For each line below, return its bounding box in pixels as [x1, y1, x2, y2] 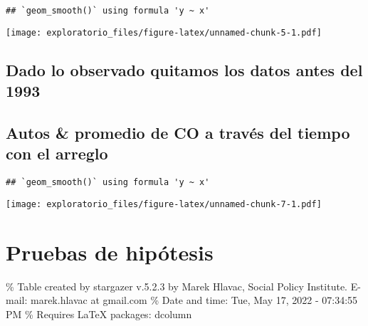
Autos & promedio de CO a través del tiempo [6, 121, 350, 143]
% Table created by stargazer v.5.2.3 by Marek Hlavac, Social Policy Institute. [6, 278, 347, 293]
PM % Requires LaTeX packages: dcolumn [6, 306, 192, 321]
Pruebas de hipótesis [6, 237, 214, 266]
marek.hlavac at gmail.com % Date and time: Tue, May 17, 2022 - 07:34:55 [30, 293, 358, 307]
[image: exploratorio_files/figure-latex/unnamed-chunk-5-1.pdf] [6, 27, 322, 38]
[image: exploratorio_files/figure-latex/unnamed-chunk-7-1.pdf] [6, 199, 322, 209]
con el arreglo [6, 142, 108, 164]
